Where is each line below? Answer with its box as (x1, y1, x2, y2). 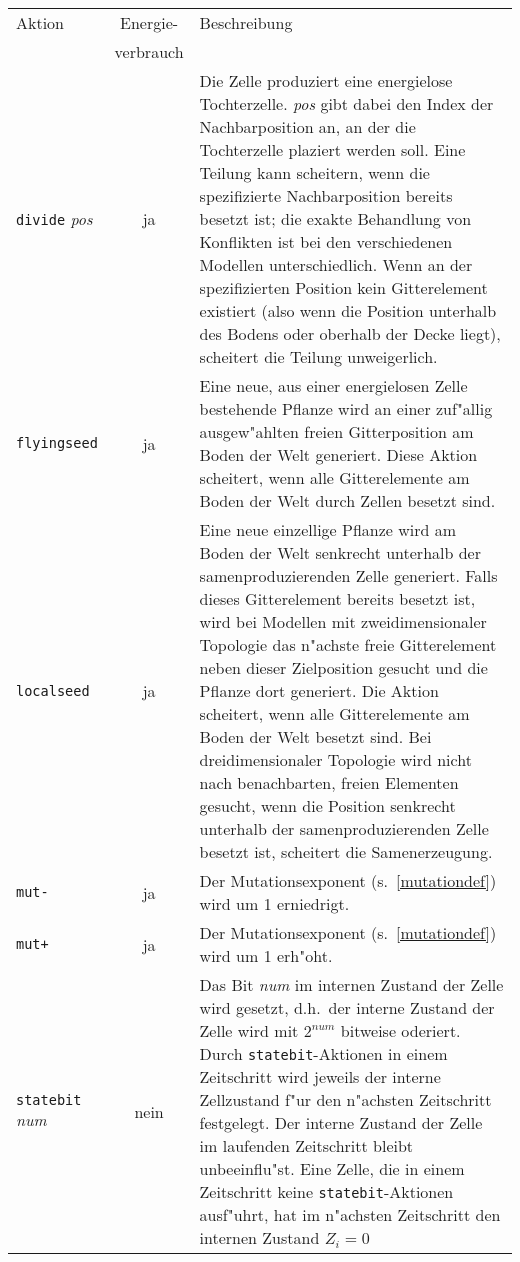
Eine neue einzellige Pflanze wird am (199, 518, 457, 541)
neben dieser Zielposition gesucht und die (199, 656, 488, 679)
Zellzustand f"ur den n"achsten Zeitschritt (199, 1088, 492, 1111)
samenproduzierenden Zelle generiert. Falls (199, 564, 498, 587)
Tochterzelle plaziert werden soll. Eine (199, 138, 466, 161)
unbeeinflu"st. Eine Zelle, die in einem (199, 1157, 465, 1180)
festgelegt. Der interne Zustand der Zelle (199, 1111, 483, 1134)
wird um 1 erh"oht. (199, 944, 333, 967)
